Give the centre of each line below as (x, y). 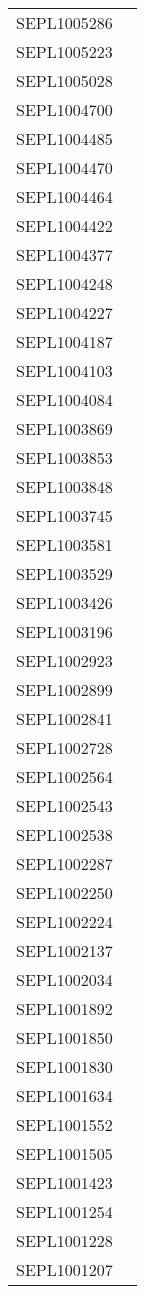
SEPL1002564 (64, 776)
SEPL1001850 (64, 1037)
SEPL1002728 (64, 747)
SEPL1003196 (64, 631)
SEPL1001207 (64, 1269)
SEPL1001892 (64, 1008)
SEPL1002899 (64, 689)
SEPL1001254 (64, 1211)
